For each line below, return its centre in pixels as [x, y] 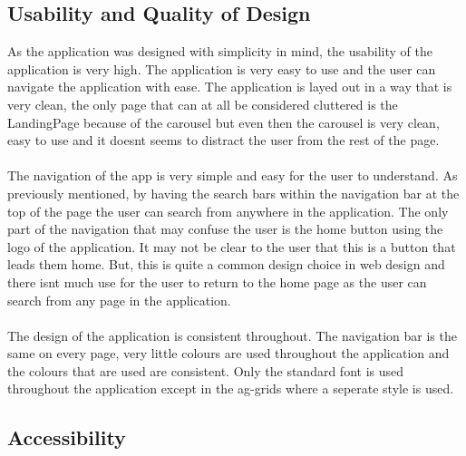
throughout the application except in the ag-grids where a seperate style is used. [231, 388]
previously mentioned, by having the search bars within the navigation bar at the [233, 193]
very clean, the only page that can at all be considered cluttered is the [203, 104]
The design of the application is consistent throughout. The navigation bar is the [232, 335]
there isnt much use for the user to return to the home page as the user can [217, 281]
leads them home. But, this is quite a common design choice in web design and [226, 264]
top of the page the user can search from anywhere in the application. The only [228, 211]
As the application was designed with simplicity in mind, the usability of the [220, 51]
